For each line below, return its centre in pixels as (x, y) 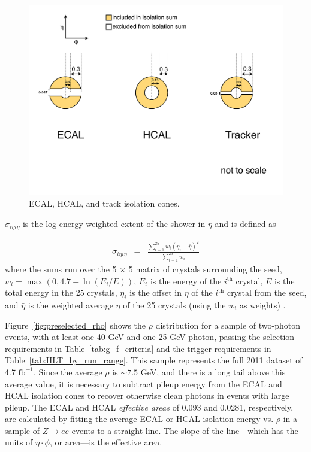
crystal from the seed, (267, 292)
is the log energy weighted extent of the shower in (114, 223)
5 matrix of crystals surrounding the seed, (205, 269)
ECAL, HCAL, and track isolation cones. (104, 203)
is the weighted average (70, 304)
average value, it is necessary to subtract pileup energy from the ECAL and (144, 383)
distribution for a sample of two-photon (228, 325)
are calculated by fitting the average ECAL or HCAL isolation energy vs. (139, 419)
